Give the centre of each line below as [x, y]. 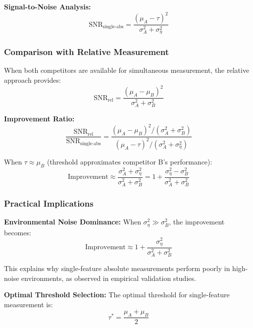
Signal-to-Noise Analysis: [48, 6]
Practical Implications [49, 203]
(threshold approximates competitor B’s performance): [129, 161]
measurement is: [28, 304]
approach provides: [32, 80]
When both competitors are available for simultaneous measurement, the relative [127, 70]
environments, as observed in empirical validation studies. [109, 278]
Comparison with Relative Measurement [86, 52]
